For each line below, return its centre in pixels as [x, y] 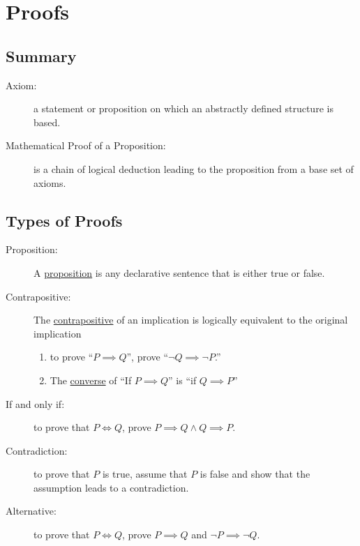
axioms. [50, 182]
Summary [41, 55]
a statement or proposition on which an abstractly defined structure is [183, 108]
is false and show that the [255, 474]
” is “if [182, 380]
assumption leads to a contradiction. [111, 487]
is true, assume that [145, 474]
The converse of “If [91, 380]
